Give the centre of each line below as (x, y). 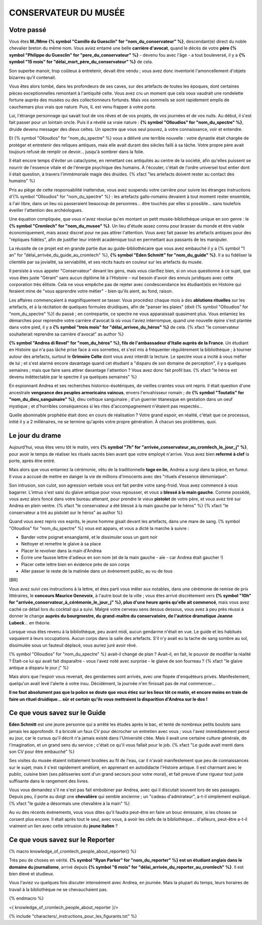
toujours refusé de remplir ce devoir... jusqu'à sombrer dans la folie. (77, 152)
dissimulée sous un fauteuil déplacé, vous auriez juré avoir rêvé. (73, 645)
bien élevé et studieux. (32, 874)
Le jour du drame (35, 436)
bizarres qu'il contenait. (33, 78)
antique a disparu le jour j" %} (39, 668)
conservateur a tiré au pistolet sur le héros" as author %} (66, 512)
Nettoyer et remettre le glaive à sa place (61, 544)
